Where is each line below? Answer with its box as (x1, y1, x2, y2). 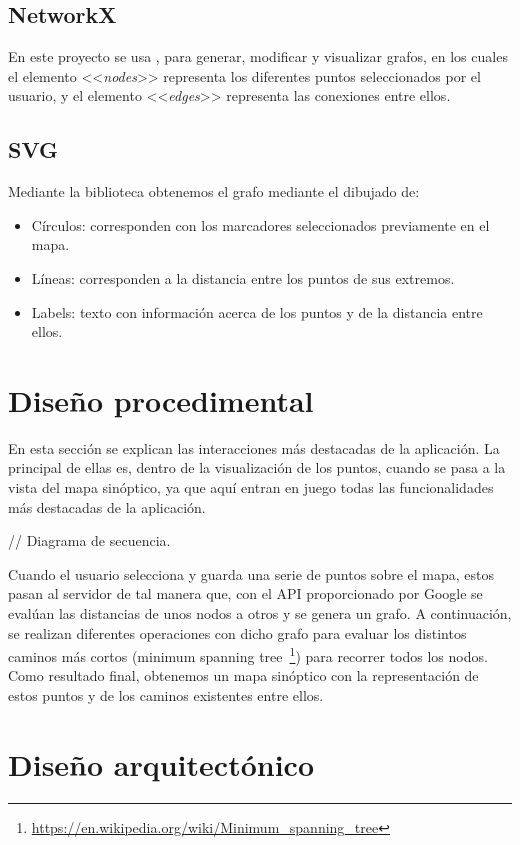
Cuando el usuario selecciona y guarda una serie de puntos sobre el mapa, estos (8, 563, 494, 584)
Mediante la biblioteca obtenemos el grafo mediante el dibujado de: (8, 181, 420, 202)
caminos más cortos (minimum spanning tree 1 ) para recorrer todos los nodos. (8, 643, 488, 666)
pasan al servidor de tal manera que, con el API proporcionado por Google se (8, 583, 483, 604)
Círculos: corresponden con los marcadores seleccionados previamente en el (31, 214, 490, 235)
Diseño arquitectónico (8, 743, 314, 784)
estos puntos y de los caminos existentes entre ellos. (8, 685, 324, 706)
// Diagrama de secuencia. (8, 530, 171, 551)
